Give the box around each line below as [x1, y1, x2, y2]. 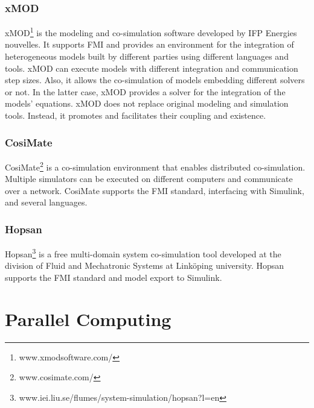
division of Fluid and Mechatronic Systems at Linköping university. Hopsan [5, 259, 284, 272]
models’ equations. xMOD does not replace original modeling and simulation [5, 97, 289, 110]
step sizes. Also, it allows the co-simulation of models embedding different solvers [5, 74, 305, 86]
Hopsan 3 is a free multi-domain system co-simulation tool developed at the [5, 246, 281, 260]
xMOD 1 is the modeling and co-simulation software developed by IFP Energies [5, 25, 297, 39]
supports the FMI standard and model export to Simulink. [5, 271, 222, 283]
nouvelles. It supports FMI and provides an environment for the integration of [5, 38, 294, 51]
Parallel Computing [5, 306, 171, 331]
